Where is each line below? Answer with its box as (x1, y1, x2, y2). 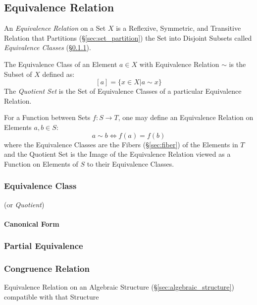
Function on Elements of (4, 158, 78, 169)
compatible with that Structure (4, 291, 99, 302)
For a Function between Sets (4, 112, 91, 122)
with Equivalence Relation (139, 59, 219, 69)
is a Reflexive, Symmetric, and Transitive (116, 23, 241, 33)
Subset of (4, 68, 32, 79)
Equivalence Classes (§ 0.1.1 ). (4, 42, 91, 53)
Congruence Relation (4, 262, 90, 275)
